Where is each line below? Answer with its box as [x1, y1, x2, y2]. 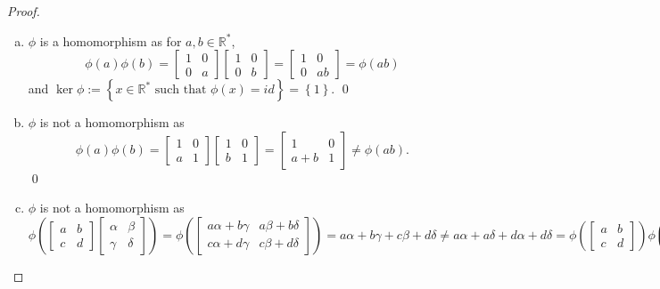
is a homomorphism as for [39, 31, 182, 50]
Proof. [7, 2, 40, 20]
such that [154, 84, 207, 97]
